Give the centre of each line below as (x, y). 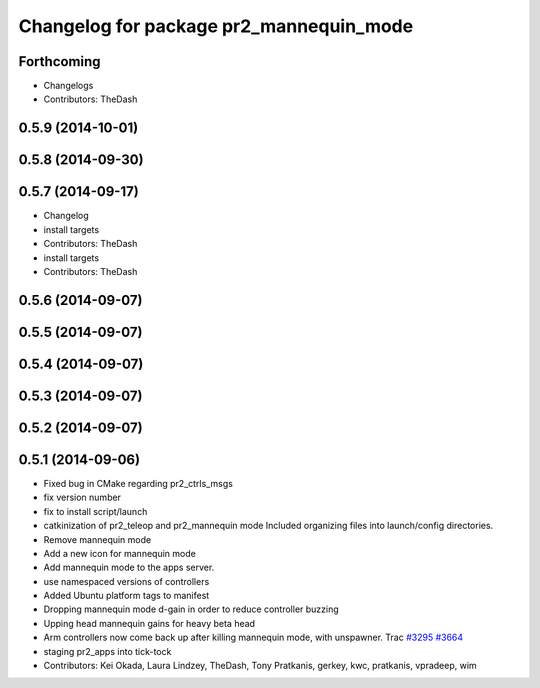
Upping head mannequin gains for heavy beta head (149, 623)
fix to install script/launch (95, 511)
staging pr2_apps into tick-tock (107, 651)
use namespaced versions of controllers (126, 581)
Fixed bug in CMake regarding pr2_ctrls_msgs (138, 483)
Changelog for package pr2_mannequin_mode (216, 26)
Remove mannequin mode (97, 539)
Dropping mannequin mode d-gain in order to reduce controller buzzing (191, 609)
